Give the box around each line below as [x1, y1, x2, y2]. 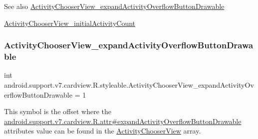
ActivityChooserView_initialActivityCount [4, 17, 136, 28]
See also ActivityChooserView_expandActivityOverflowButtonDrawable [4, 1, 225, 11]
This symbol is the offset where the [4, 106, 111, 117]
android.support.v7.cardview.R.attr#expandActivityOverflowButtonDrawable [4, 116, 242, 126]
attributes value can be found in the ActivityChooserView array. [4, 126, 201, 136]
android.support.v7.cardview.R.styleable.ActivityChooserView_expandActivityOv [4, 79, 254, 90]
